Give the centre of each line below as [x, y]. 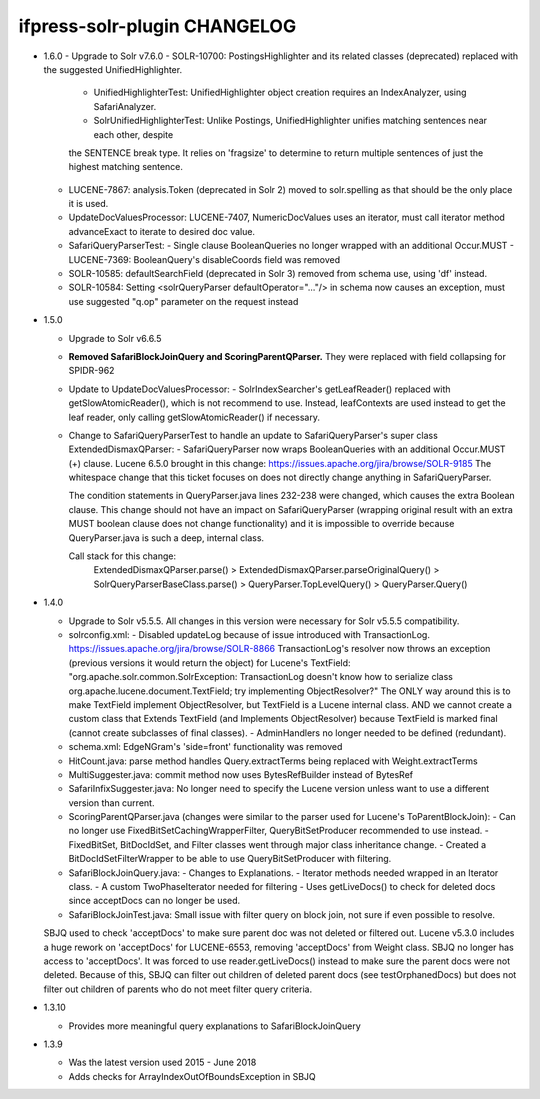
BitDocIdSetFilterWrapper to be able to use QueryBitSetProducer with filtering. [230, 859]
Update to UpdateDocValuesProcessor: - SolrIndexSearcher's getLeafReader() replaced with [259, 389]
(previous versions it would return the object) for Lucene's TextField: [209, 662]
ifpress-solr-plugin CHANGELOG [157, 26]
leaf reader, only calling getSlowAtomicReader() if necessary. [194, 417]
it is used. [88, 204]
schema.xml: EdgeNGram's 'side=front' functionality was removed [205, 747]
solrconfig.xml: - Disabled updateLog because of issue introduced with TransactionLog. [249, 634]
